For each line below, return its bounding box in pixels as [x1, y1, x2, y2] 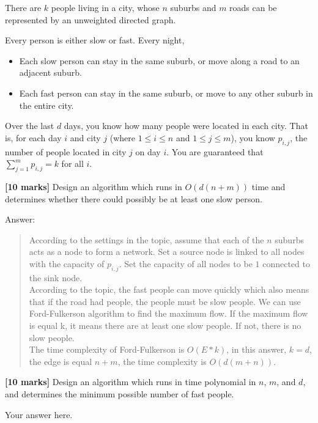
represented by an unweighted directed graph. [5, 13, 176, 26]
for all [61, 157, 84, 170]
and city [70, 131, 101, 144]
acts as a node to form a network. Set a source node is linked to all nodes [29, 245, 305, 258]
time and [251, 180, 286, 193]
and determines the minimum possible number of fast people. [5, 388, 234, 400]
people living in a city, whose [51, 1, 160, 13]
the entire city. [19, 98, 74, 111]
